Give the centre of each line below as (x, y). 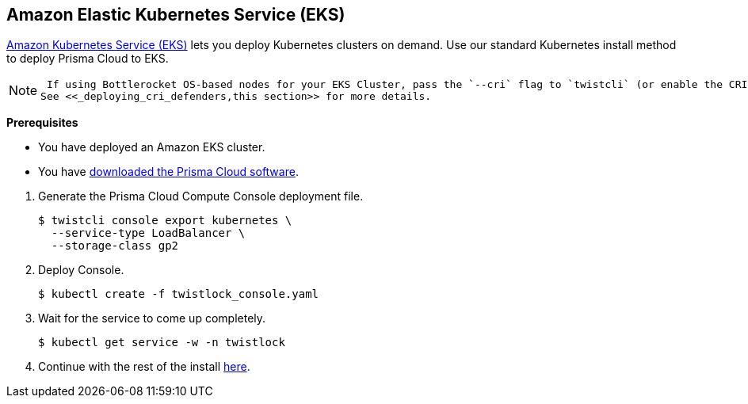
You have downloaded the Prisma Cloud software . (168, 172)
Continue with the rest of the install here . (144, 367)
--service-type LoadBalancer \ (148, 233)
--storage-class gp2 (115, 246)
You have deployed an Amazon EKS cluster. (152, 147)
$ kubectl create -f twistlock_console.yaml (179, 294)
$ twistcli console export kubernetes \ (165, 221)
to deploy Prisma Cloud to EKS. (88, 59)
